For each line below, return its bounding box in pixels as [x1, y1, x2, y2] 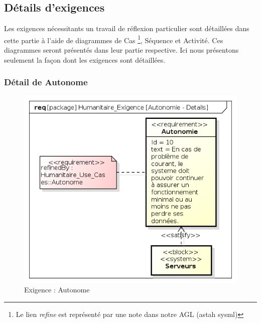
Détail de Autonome [4, 76, 88, 88]
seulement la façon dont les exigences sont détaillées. [4, 54, 166, 65]
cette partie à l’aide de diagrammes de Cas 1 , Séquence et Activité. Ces [4, 33, 223, 45]
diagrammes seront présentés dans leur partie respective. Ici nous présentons [4, 45, 239, 55]
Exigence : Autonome [24, 284, 90, 295]
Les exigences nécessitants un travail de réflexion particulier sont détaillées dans [4, 23, 249, 34]
